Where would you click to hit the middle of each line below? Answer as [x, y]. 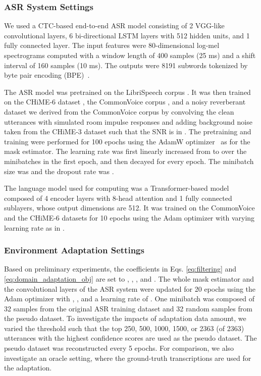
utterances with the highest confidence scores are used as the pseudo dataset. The [130, 338]
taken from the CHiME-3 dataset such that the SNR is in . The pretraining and [128, 131]
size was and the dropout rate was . [59, 171]
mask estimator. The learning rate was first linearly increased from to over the [125, 151]
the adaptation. [28, 368]
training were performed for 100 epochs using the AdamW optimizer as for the [127, 141]
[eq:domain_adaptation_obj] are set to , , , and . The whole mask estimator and [129, 278]
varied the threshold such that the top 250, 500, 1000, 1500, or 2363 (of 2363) [124, 328]
